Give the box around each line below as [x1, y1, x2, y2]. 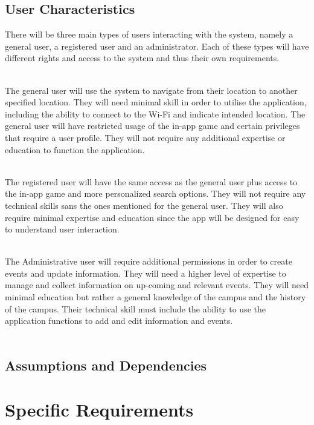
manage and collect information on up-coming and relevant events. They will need [5, 278, 309, 291]
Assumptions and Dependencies [5, 355, 207, 374]
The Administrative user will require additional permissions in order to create [5, 255, 292, 268]
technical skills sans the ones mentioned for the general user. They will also [5, 199, 283, 211]
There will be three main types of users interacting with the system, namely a [5, 28, 293, 41]
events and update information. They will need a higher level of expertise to [5, 266, 286, 279]
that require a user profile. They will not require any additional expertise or [5, 131, 286, 143]
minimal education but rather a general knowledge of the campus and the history [5, 291, 306, 303]
